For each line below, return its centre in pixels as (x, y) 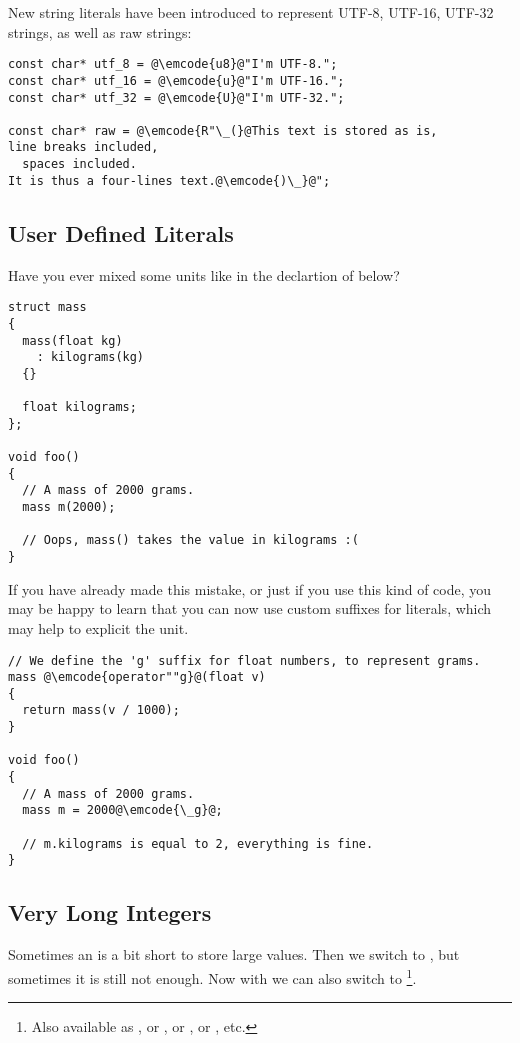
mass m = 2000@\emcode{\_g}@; (122, 810)
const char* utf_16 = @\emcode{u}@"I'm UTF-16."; (176, 80)
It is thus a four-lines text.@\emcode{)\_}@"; (169, 180)
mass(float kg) (72, 340)
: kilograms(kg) (90, 357)
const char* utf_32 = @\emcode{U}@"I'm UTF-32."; (176, 97)
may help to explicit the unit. (98, 627)
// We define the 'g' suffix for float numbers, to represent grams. (244, 660)
